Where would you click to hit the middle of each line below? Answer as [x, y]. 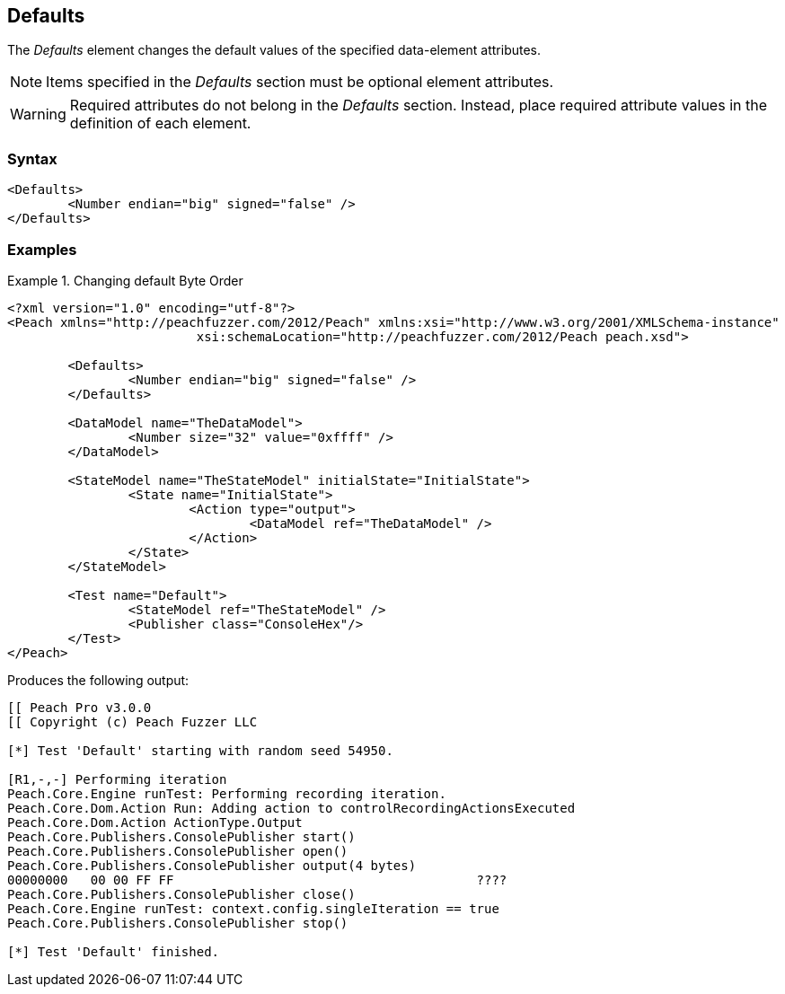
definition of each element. [160, 123]
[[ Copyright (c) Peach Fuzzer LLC [132, 721]
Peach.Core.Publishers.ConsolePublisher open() [178, 851]
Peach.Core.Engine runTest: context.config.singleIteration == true [253, 908]
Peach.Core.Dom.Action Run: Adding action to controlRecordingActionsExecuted [291, 808]
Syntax [32, 158]
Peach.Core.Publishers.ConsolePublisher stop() [178, 923]
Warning [38, 114]
